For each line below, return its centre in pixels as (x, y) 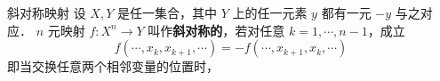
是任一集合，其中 (167, 12)
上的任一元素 (270, 12)
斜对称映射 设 (47, 12)
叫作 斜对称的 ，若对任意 (216, 30)
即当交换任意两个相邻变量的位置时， (113, 66)
